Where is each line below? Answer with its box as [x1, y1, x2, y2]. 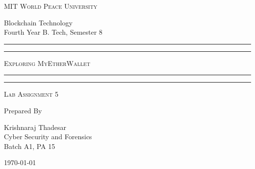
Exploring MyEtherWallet [4, 58, 91, 68]
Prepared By [4, 105, 42, 115]
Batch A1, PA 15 [4, 141, 55, 151]
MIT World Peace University [4, 1, 98, 11]
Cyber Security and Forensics [4, 131, 92, 142]
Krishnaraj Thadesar [4, 122, 67, 132]
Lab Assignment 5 [4, 89, 58, 99]
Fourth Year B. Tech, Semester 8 [4, 27, 102, 37]
